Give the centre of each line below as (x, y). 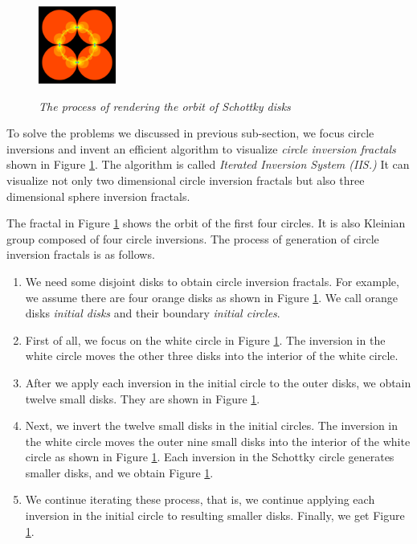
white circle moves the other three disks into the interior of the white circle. (212, 356)
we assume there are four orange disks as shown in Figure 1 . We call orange (212, 297)
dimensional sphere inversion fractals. (98, 196)
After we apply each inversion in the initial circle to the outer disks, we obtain (218, 382)
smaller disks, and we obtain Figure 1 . (119, 472)
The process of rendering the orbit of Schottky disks (165, 106)
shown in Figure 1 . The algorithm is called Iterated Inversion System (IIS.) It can (208, 164)
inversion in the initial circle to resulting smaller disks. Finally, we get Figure (215, 515)
